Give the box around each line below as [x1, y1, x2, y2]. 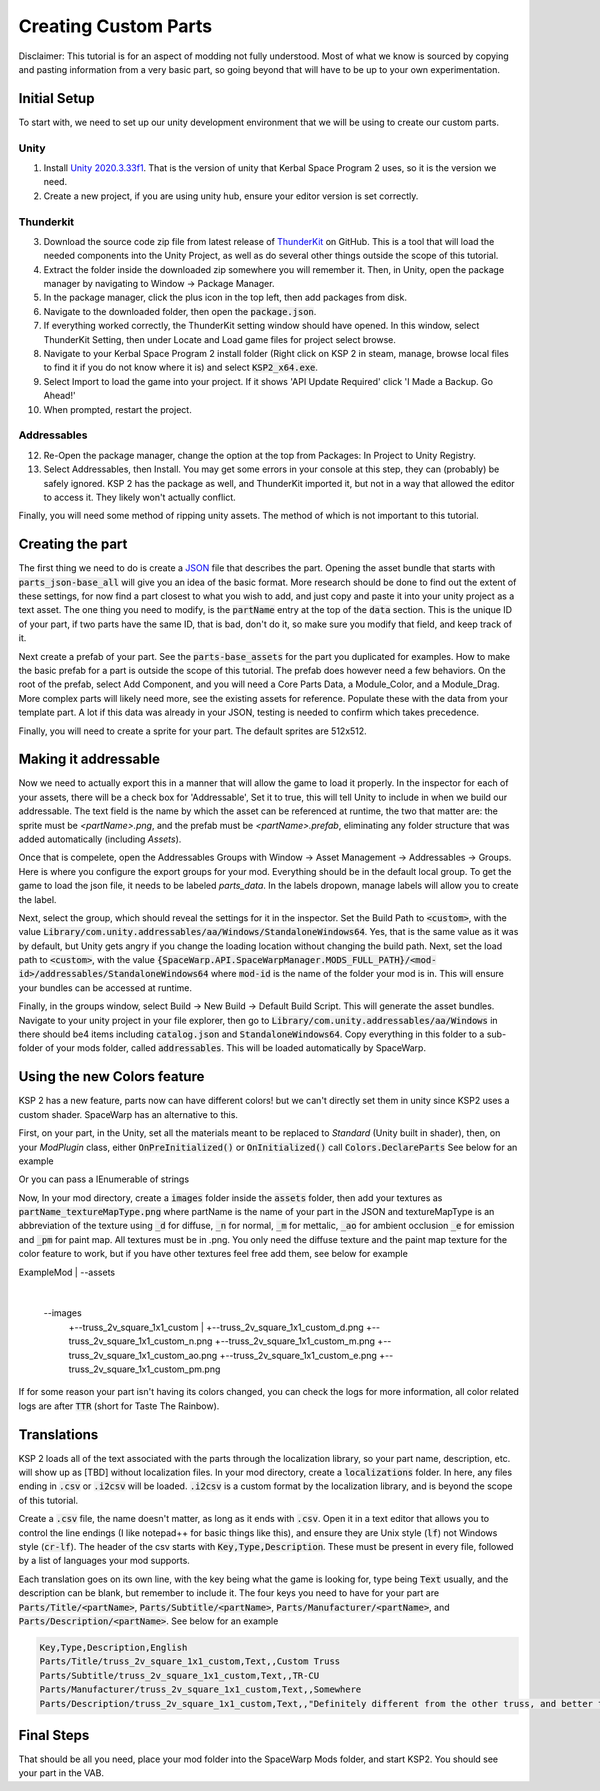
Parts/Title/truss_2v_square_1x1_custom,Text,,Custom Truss [39, 1656, 341, 1667]
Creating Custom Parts [18, 15, 213, 37]
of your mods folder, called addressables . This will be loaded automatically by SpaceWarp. [45, 1042, 427, 1054]
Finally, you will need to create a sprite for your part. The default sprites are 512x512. [18, 725, 367, 737]
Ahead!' [43, 390, 76, 402]
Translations [18, 1426, 99, 1443]
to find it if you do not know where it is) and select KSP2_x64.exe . [43, 361, 319, 374]
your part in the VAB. [18, 1767, 105, 1779]
